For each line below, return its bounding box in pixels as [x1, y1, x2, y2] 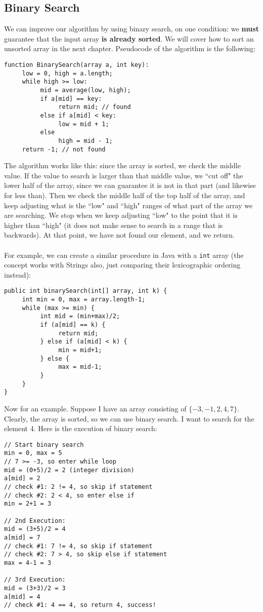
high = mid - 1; [58, 137, 113, 144]
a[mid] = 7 [4, 533, 40, 541]
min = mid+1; [58, 346, 102, 354]
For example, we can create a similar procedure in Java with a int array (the [4, 249, 244, 260]
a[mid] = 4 [4, 593, 40, 600]
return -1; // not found [22, 145, 106, 153]
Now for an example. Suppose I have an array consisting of [4, 403, 187, 413]
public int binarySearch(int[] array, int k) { [4, 287, 167, 295]
